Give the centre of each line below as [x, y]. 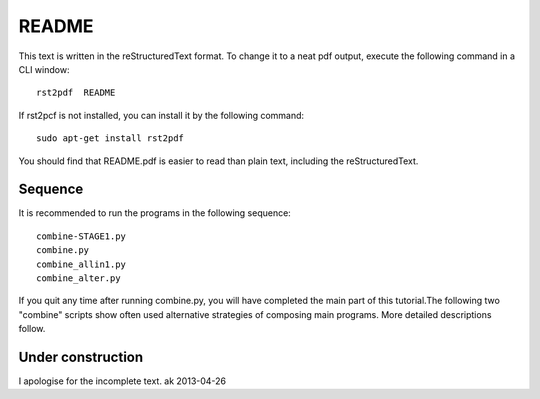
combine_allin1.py [81, 264]
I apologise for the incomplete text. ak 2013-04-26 [122, 381]
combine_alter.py [78, 278]
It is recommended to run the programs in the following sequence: [155, 213]
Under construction [81, 356]
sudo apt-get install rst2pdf [110, 138]
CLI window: [44, 69]
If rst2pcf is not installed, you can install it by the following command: [161, 115]
